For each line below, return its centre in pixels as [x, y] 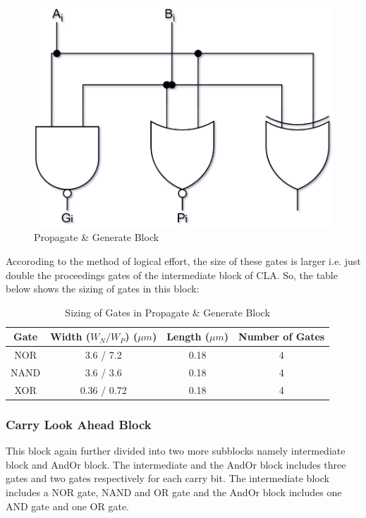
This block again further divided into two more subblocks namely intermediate [176, 451]
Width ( [71, 337]
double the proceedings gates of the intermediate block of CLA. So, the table [172, 275]
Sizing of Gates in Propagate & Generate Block [167, 312]
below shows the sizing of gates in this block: [103, 289]
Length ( [188, 337]
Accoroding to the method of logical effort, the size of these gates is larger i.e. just [183, 260]
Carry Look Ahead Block [79, 424]
